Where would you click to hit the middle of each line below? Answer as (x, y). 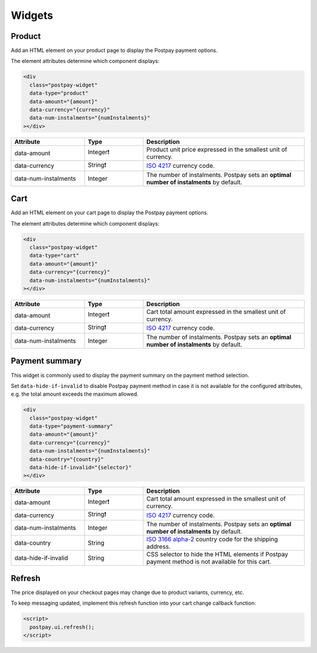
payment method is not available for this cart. (209, 562)
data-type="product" (59, 93)
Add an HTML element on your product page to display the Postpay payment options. (114, 51)
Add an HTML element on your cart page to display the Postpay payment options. (109, 213)
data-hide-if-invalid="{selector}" (81, 467)
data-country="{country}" (67, 459)
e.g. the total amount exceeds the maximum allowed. (75, 394)
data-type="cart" (54, 256)
